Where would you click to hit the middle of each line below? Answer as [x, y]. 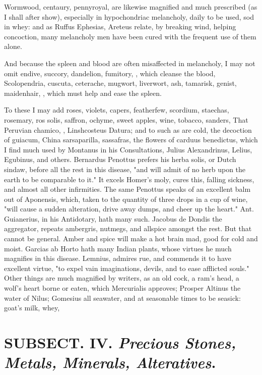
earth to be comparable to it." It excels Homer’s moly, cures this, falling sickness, [129, 179]
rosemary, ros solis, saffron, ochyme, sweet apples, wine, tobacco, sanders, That [126, 119]
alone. [13, 46]
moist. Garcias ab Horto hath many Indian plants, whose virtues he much [118, 248]
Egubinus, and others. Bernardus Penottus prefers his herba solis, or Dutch [120, 159]
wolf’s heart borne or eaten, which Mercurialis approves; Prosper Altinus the [122, 288]
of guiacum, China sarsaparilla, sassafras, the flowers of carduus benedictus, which [131, 140]
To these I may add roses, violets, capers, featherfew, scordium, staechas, [117, 110]
